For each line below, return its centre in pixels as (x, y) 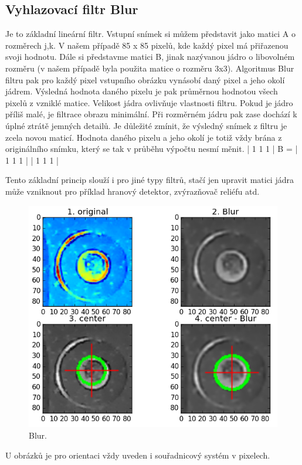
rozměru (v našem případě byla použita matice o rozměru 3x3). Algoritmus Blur (150, 68)
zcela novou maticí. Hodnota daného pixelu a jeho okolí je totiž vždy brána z (144, 137)
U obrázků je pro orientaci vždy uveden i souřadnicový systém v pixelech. (138, 455)
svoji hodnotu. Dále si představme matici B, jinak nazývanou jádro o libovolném (150, 57)
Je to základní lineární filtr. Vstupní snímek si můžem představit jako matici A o (150, 34)
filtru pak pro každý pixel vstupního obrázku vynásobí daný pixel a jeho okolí (145, 79)
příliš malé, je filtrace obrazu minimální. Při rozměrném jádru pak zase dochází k (151, 114)
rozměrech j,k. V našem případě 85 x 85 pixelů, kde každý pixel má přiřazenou (147, 45)
